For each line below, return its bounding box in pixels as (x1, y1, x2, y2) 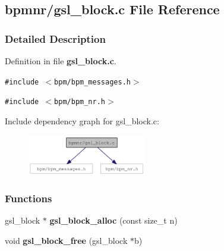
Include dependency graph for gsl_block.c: (5, 114, 159, 127)
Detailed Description (5, 31, 106, 46)
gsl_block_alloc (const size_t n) (49, 214, 178, 227)
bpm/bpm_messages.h (54, 77, 131, 86)
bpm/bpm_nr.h (54, 98, 105, 106)
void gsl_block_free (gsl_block (5, 234, 128, 246)
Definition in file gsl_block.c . (5, 55, 116, 67)
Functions (5, 191, 52, 206)
